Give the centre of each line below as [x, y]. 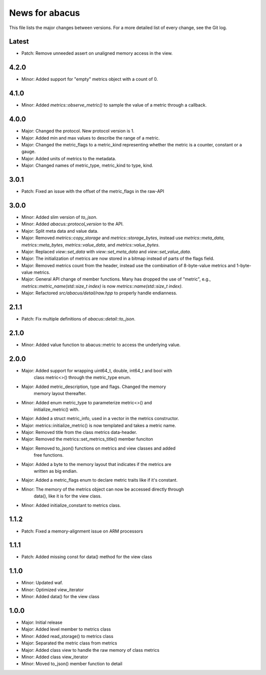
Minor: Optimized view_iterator [52, 590]
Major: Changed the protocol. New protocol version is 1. [78, 131]
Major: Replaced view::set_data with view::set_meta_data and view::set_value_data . [106, 251]
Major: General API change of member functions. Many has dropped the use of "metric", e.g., [116, 279]
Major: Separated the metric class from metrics [69, 643]
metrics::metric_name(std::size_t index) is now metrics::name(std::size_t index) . [102, 286]
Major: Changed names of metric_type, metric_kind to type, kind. [87, 166]
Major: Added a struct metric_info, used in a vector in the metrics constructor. [100, 419]
